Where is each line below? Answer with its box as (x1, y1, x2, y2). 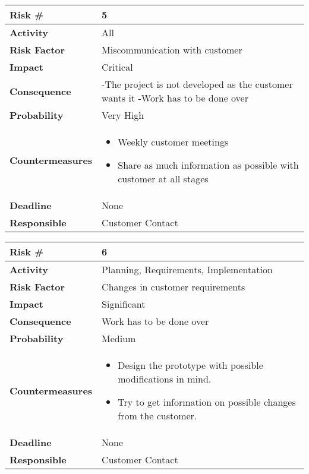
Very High (102, 108, 144, 122)
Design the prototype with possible (118, 358, 263, 372)
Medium (102, 331, 136, 345)
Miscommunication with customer (102, 43, 242, 56)
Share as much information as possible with (118, 158, 299, 172)
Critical (102, 60, 133, 74)
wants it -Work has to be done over (102, 91, 248, 105)
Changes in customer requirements (102, 280, 245, 293)
